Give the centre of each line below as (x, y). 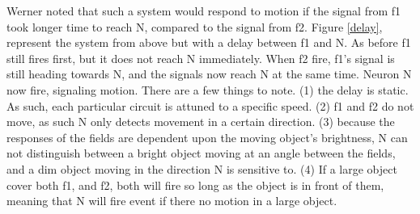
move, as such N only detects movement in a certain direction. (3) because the (201, 122)
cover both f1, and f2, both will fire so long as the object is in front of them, (195, 185)
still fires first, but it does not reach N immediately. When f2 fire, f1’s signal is (201, 58)
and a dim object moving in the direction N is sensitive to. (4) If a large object (202, 168)
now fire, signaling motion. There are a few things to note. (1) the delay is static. (208, 89)
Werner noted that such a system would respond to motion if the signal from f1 (204, 10)
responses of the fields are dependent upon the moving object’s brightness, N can (207, 137)
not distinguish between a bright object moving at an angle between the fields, (201, 153)
